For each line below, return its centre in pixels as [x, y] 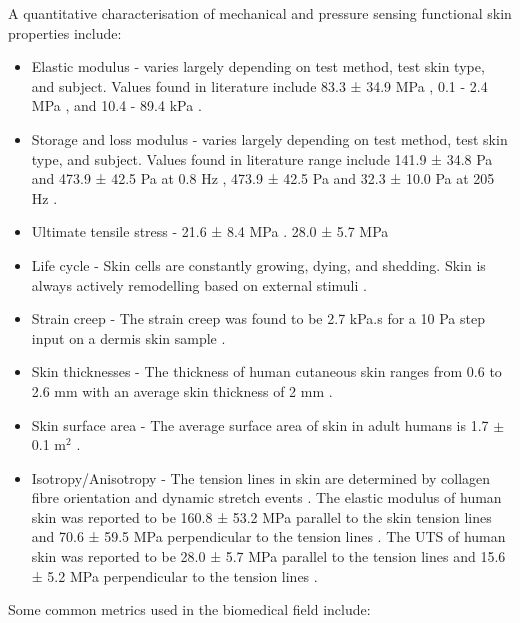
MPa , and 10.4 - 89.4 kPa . [116, 105]
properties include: [65, 32]
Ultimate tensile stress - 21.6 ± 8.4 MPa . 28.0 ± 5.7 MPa [210, 231]
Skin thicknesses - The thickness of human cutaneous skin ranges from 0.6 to [266, 371]
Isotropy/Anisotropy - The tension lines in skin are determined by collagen [261, 477]
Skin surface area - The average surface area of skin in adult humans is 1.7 [260, 424]
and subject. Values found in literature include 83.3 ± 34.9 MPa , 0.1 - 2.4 [259, 85]
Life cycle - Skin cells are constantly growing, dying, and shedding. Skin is [258, 264]
